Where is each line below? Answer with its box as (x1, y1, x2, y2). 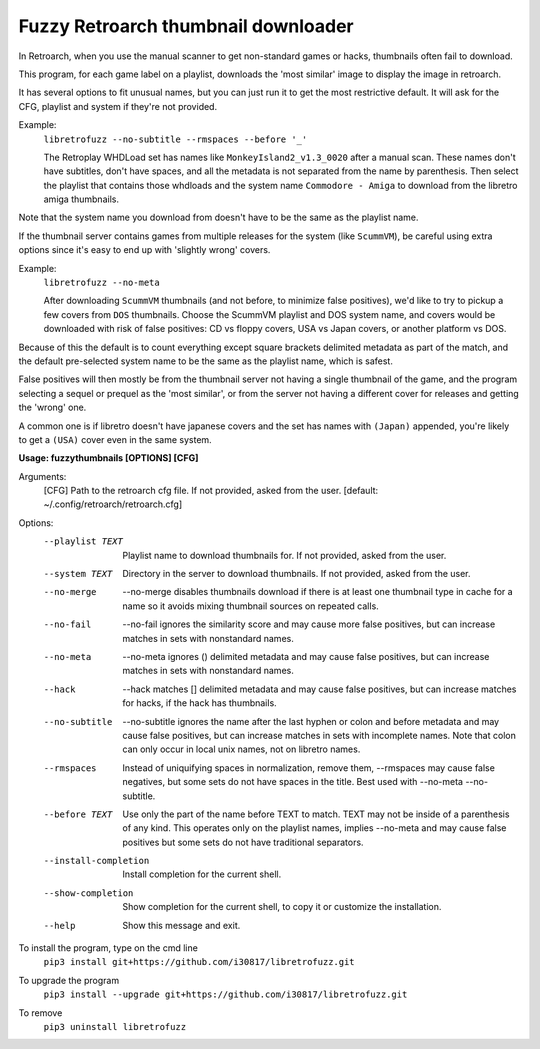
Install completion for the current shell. (122, 868, 282, 880)
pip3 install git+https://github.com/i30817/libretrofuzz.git (43, 956, 355, 968)
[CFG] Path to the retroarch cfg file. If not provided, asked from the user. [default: (43, 485, 379, 497)
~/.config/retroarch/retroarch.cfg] (43, 498, 183, 510)
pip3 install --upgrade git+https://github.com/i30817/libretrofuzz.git (43, 989, 408, 1000)
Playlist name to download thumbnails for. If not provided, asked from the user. (122, 549, 447, 561)
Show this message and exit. (122, 919, 241, 931)
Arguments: (18, 470, 67, 482)
